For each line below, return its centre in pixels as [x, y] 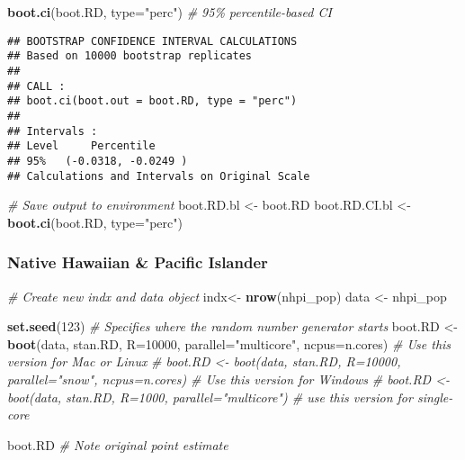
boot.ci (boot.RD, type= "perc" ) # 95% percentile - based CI [170, 12]
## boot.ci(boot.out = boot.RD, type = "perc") [152, 101]
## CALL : [36, 86]
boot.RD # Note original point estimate [118, 444]
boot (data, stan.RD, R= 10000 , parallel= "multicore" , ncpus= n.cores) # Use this [229, 343]
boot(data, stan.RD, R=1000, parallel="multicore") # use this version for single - [230, 397]
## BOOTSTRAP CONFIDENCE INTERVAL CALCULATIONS [152, 41]
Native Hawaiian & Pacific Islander [138, 262]
